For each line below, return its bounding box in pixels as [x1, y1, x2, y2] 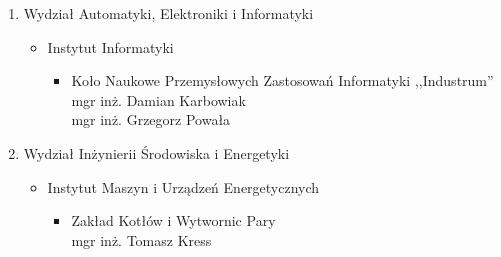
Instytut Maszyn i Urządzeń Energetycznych [47, 176, 320, 197]
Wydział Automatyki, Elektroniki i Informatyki [23, 3, 314, 23]
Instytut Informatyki [47, 36, 174, 57]
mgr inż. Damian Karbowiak [71, 89, 246, 110]
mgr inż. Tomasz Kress [71, 229, 212, 250]
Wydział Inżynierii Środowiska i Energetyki [23, 142, 290, 163]
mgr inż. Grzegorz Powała [71, 109, 231, 130]
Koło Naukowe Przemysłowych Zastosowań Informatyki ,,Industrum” [71, 70, 494, 91]
